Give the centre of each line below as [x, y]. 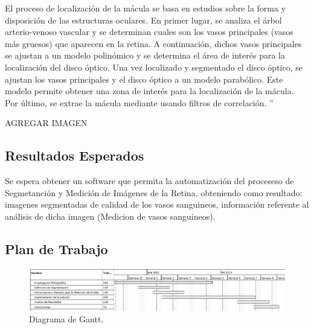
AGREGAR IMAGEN [46, 123]
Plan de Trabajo [56, 248]
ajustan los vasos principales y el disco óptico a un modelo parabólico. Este [144, 79]
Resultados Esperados [75, 155]
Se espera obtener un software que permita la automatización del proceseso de [149, 181]
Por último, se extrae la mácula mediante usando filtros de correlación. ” [139, 102]
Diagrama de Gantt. [66, 319]
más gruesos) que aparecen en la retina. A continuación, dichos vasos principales [153, 43]
